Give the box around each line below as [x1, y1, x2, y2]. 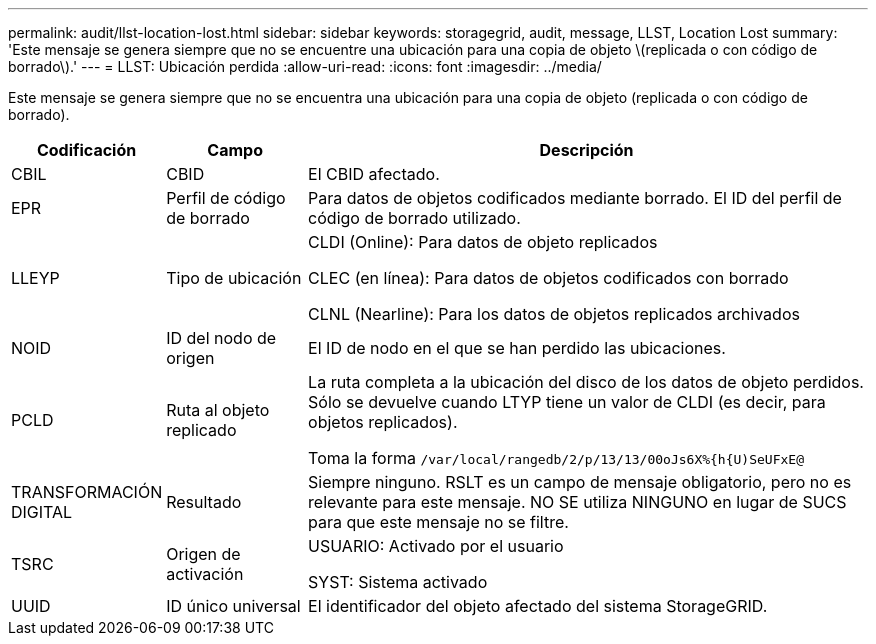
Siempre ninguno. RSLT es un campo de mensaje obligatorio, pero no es [308, 472, 852, 492]
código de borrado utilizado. [308, 208, 521, 228]
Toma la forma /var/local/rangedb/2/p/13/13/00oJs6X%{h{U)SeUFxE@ [308, 448, 804, 468]
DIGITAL [11, 502, 73, 522]
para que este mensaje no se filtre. [308, 512, 569, 532]
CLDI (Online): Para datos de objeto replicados [308, 232, 658, 252]
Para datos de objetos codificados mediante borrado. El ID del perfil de [308, 188, 842, 208]
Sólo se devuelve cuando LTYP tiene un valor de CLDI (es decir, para [308, 392, 826, 412]
